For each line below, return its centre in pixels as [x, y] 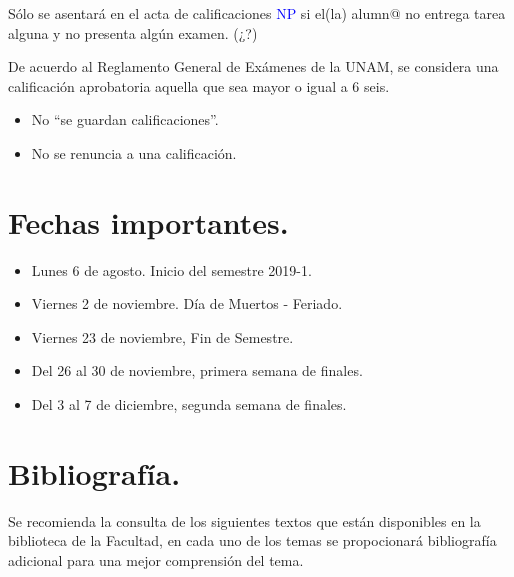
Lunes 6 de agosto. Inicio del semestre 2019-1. [171, 269]
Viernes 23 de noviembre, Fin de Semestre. [162, 336]
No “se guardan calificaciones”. [125, 119]
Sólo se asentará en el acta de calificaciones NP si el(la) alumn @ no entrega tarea [257, 13]
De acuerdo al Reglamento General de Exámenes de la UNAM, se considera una [253, 66]
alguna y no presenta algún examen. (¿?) [133, 32]
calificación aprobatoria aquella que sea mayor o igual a [178, 85]
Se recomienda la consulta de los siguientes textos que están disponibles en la [244, 520]
